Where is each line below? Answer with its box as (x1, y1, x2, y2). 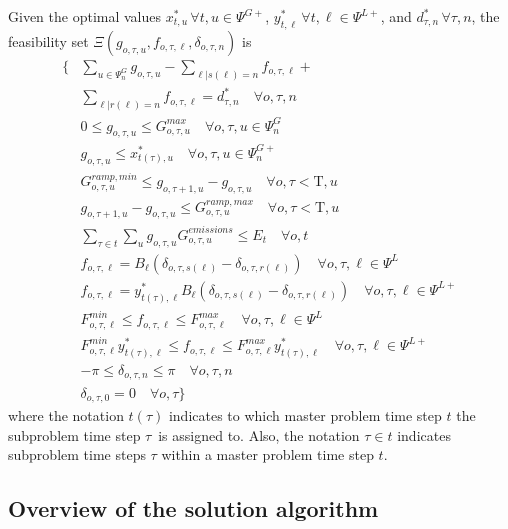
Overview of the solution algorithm (8, 493, 379, 524)
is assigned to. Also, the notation (158, 424, 360, 445)
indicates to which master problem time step (168, 404, 442, 425)
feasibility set (8, 30, 89, 51)
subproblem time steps (8, 444, 146, 465)
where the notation (8, 404, 124, 425)
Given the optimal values (8, 6, 162, 26)
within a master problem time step (161, 444, 374, 465)
